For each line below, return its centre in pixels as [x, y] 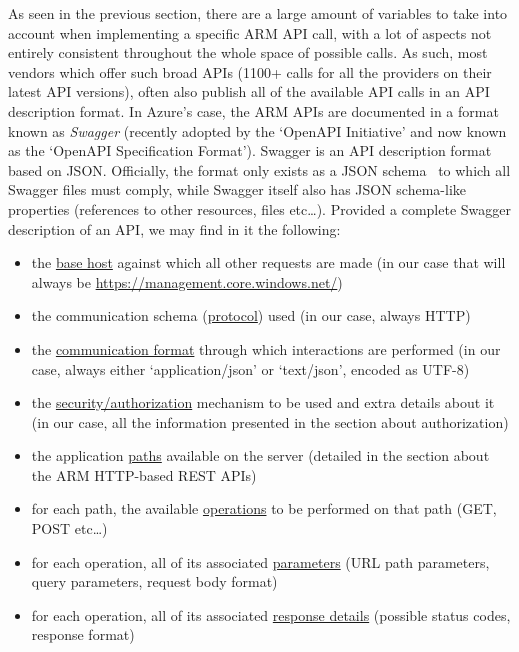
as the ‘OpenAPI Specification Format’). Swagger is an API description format [250, 150]
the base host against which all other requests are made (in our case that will [268, 262]
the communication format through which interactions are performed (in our [266, 348]
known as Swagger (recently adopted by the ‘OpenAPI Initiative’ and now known [257, 130]
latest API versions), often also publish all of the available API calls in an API [249, 91]
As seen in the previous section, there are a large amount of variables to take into [258, 13]
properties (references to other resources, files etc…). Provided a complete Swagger [259, 208]
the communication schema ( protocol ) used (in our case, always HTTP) [251, 315]
